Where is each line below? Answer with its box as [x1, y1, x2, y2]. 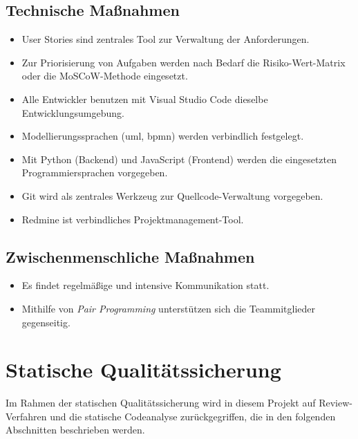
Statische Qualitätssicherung [6, 355, 281, 384]
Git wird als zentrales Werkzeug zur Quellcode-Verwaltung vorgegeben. [21, 188, 323, 203]
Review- [319, 395, 352, 410]
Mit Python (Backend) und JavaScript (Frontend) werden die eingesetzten [21, 151, 337, 166]
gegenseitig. [21, 315, 70, 329]
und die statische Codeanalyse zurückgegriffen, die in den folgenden [50, 409, 336, 423]
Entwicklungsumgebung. [21, 105, 124, 120]
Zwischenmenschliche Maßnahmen [6, 245, 255, 267]
